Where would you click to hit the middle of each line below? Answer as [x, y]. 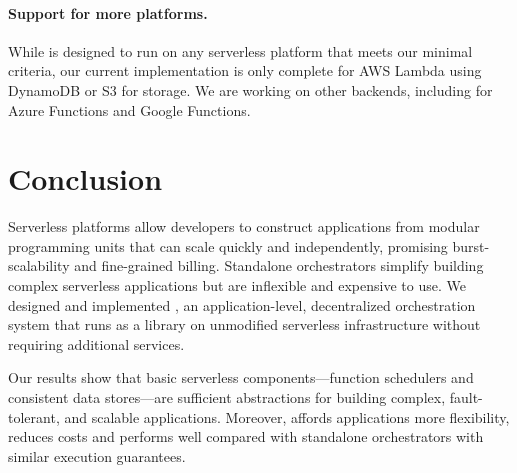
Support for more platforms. [108, 12]
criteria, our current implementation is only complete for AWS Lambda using [245, 70]
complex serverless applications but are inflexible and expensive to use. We [237, 285]
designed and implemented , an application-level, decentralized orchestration [242, 304]
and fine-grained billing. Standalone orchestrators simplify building [279, 265]
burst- [471, 245]
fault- [466, 397]
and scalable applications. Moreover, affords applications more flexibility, [287, 416]
